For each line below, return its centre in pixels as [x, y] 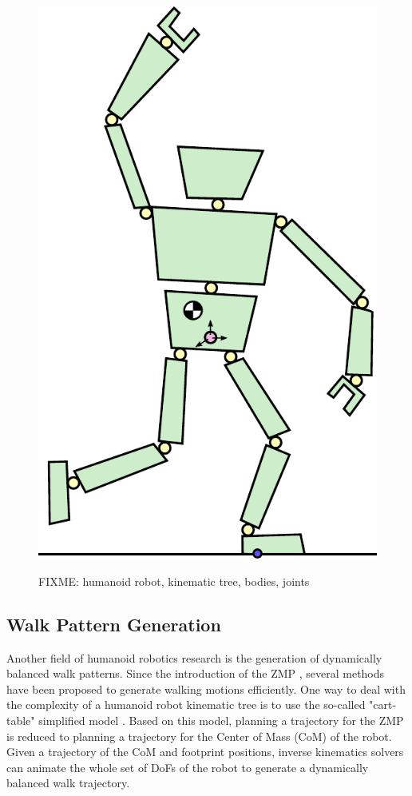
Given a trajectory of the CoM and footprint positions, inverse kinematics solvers [205, 752]
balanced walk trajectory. [68, 783]
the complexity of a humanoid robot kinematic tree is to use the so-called [186, 704]
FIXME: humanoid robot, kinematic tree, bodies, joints [174, 581]
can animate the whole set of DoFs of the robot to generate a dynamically [188, 767]
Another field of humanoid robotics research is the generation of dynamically [194, 657]
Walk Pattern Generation [114, 624]
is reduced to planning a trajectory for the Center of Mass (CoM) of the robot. [199, 736]
